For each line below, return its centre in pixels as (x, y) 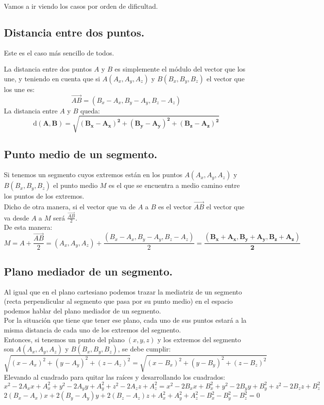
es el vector (175, 206)
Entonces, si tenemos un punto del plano (64, 339)
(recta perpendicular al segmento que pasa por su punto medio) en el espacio (119, 301)
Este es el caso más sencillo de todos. (59, 52)
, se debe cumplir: (144, 349)
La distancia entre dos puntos (48, 69)
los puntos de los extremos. (44, 196)
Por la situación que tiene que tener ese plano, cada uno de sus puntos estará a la (125, 320)
